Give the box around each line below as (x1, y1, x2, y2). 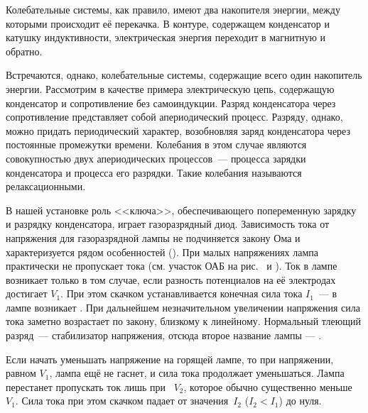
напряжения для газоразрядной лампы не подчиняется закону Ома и (6, 230, 301, 245)
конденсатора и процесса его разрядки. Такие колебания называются (6, 165, 302, 180)
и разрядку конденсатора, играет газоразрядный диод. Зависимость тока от (6, 216, 330, 231)
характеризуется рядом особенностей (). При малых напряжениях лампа (6, 244, 318, 259)
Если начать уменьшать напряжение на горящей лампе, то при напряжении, (6, 351, 334, 366)
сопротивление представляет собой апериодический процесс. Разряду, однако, (6, 109, 343, 124)
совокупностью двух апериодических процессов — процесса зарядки (6, 150, 306, 165)
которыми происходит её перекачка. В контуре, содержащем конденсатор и (6, 16, 330, 31)
